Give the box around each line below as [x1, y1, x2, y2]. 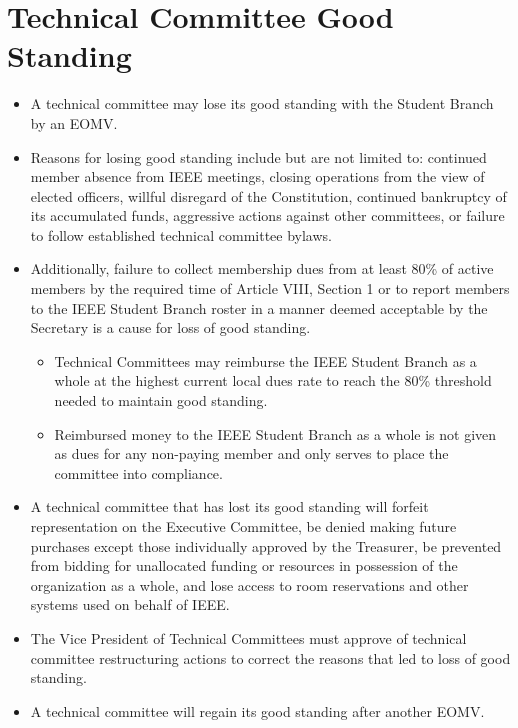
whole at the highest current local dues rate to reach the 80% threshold [54, 370, 492, 391]
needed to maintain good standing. [54, 390, 268, 411]
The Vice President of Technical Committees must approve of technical [30, 627, 467, 648]
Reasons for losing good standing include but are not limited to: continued [30, 146, 487, 167]
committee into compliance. [54, 462, 223, 483]
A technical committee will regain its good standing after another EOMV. [30, 700, 485, 721]
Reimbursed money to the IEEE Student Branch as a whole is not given [54, 423, 497, 444]
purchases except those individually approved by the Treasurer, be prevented [30, 535, 502, 556]
